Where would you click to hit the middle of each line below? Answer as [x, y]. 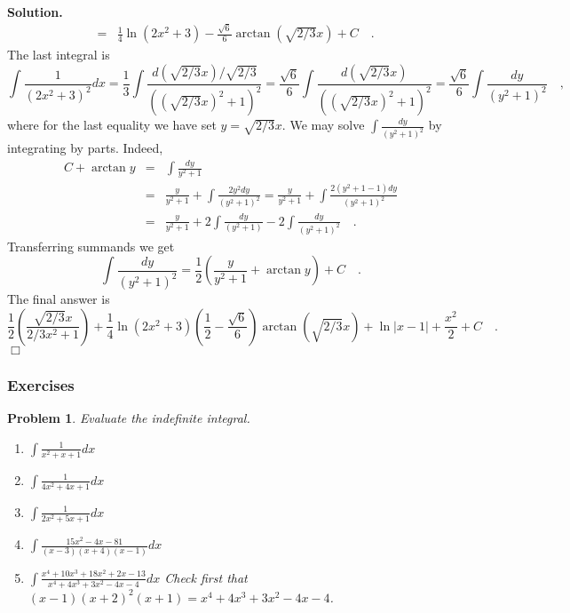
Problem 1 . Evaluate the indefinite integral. [129, 418]
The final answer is [59, 299]
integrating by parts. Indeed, [85, 148]
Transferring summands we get [91, 246]
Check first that [206, 577]
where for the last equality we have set [112, 125]
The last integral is [59, 55]
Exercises [41, 384]
